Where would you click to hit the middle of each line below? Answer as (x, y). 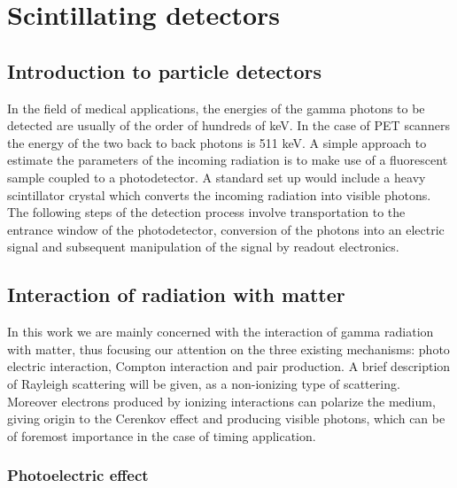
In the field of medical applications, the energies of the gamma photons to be (216, 108)
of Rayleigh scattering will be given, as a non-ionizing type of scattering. (204, 383)
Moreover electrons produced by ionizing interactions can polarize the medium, (221, 401)
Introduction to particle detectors (165, 70)
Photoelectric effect (78, 475)
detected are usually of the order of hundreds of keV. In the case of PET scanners (228, 125)
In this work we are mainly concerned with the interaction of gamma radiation (221, 332)
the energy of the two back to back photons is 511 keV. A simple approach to (217, 142)
